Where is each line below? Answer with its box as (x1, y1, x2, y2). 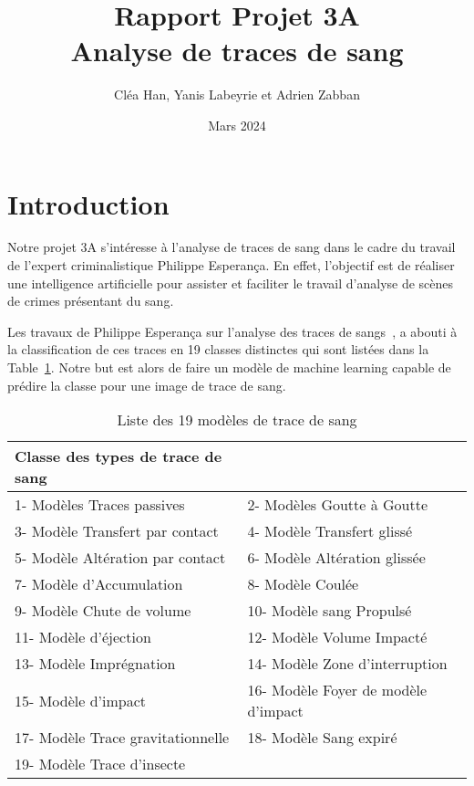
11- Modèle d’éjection (15, 626, 151, 648)
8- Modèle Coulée (247, 573, 359, 595)
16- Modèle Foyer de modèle (247, 679, 428, 701)
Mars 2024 (208, 115, 266, 134)
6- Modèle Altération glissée (247, 547, 426, 569)
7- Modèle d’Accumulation (15, 573, 183, 595)
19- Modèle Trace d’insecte (15, 753, 186, 775)
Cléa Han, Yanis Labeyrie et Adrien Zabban (114, 85, 360, 104)
